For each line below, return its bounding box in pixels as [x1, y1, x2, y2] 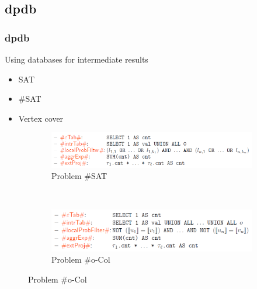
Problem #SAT [51, 170, 107, 182]
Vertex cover [18, 112, 64, 124]
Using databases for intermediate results [5, 53, 148, 65]
